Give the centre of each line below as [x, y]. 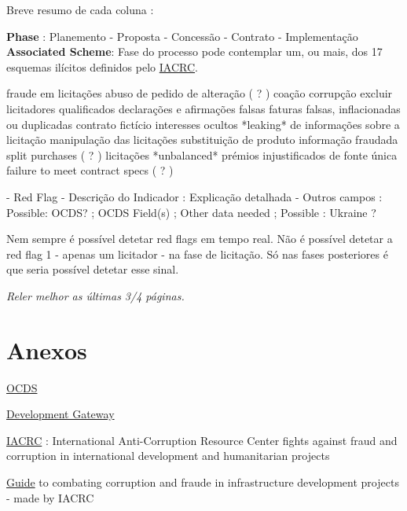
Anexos [47, 349]
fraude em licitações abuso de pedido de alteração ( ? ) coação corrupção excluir [200, 93]
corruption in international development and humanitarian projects [168, 456]
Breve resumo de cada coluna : [80, 9]
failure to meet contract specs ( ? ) [90, 170]
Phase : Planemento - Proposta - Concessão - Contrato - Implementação [182, 36]
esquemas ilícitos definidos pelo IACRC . [102, 66]
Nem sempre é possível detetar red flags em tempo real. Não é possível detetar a [200, 239]
